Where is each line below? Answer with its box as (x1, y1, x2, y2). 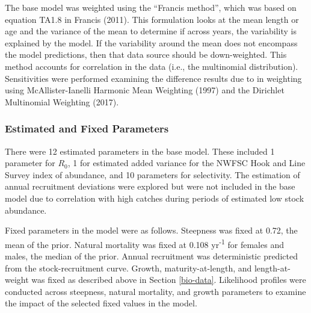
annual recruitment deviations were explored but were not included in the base (5, 180, 295, 193)
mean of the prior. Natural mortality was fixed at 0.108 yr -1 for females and (5, 236, 284, 250)
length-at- (254, 261, 291, 274)
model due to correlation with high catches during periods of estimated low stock (5, 191, 304, 204)
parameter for (5, 156, 55, 169)
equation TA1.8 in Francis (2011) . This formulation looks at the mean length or (5, 13, 299, 25)
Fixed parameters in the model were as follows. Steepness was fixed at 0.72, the (5, 224, 298, 237)
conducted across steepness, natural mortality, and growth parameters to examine (5, 285, 306, 297)
